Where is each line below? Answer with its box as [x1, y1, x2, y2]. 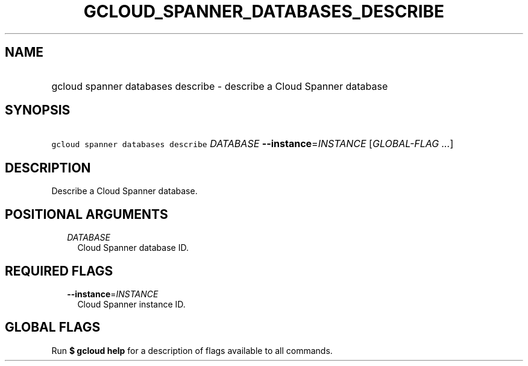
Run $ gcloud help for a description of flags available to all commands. [51, 345, 333, 356]
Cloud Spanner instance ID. [77, 298, 186, 309]
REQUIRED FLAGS [5, 263, 113, 279]
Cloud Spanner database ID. [77, 242, 189, 253]
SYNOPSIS [5, 103, 71, 118]
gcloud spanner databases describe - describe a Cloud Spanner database [51, 80, 388, 92]
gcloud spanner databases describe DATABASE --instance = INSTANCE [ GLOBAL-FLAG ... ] [51, 137, 454, 150]
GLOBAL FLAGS [5, 320, 101, 335]
